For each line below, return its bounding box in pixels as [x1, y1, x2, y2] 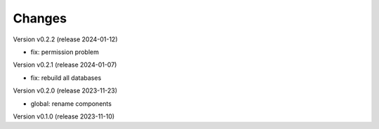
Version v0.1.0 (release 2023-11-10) [13, 112, 115, 121]
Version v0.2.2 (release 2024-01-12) [13, 35, 119, 43]
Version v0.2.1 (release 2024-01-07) [13, 60, 117, 69]
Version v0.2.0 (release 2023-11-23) [13, 86, 118, 95]
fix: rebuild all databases [30, 74, 102, 82]
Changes [13, 11, 67, 26]
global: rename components [30, 99, 112, 108]
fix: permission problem [30, 48, 100, 56]
